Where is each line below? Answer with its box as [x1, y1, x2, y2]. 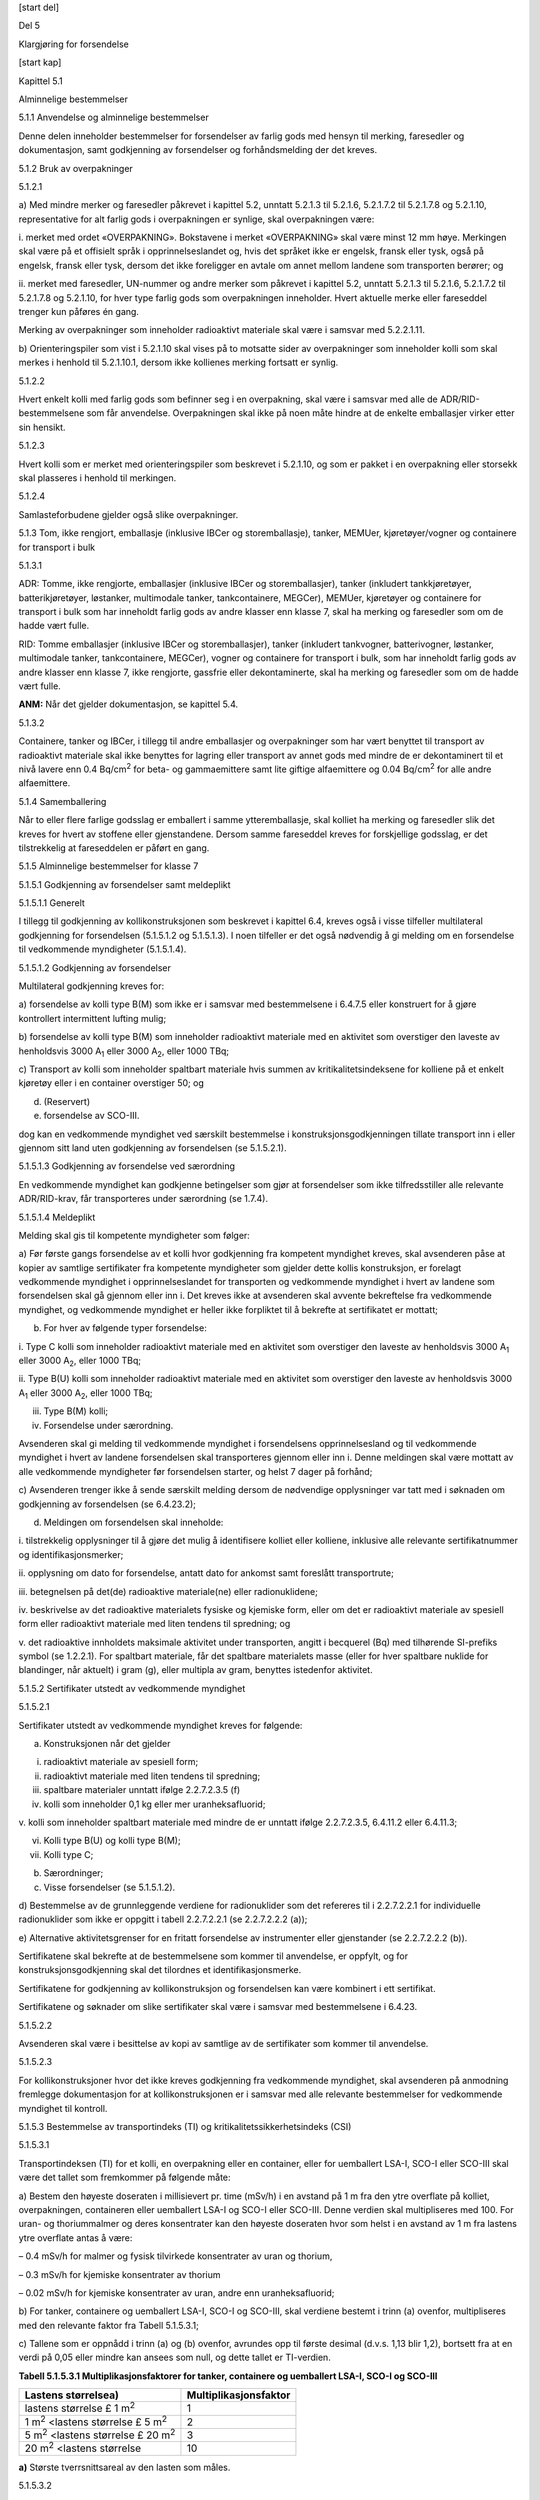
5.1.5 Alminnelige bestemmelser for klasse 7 [18, 860, 199, 872]
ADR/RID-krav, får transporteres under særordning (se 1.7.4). [18, 1193, 269, 1205]
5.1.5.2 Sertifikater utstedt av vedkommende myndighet [18, 1682, 246, 1694]
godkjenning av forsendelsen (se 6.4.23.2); [18, 1498, 197, 1510]
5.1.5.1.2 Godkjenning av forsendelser [18, 961, 172, 974]
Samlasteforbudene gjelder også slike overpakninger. [18, 508, 239, 520]
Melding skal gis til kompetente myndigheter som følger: [18, 1229, 250, 1241]
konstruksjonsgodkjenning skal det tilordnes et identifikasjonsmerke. [18, 1964, 302, 1976]
